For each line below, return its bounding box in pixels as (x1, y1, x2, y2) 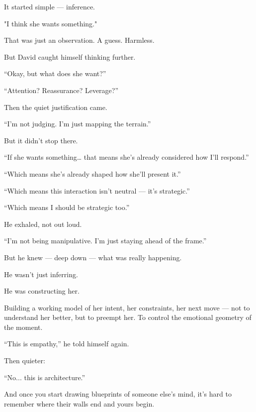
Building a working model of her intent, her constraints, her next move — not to (4, 302, 250, 312)
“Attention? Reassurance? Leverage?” (4, 85, 119, 95)
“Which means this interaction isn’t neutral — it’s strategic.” (4, 185, 190, 196)
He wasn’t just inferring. (4, 269, 78, 279)
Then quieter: (4, 355, 45, 366)
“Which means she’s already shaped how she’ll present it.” (4, 168, 181, 179)
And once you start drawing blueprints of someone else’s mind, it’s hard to (4, 389, 232, 399)
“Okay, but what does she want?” (4, 68, 106, 79)
